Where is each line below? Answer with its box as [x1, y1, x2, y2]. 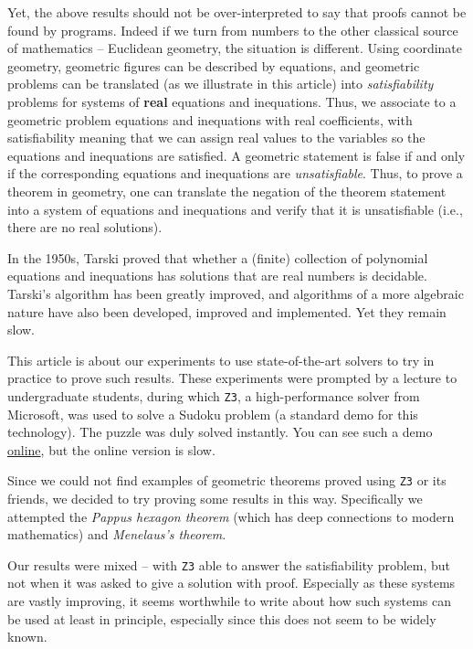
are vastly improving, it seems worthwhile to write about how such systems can [7, 591, 451, 610]
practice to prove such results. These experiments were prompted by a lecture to [7, 368, 457, 388]
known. [7, 627, 47, 646]
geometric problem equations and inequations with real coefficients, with [7, 110, 413, 129]
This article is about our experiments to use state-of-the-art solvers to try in [7, 350, 435, 369]
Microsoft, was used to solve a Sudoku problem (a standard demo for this [7, 404, 418, 423]
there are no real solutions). [7, 218, 163, 237]
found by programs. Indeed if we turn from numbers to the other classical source [7, 20, 458, 39]
